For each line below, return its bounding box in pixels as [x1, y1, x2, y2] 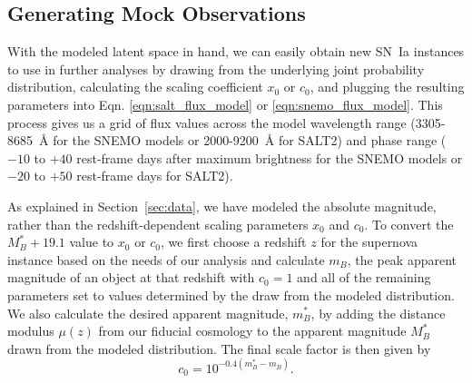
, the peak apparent [347, 250, 457, 269]
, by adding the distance [310, 303, 446, 322]
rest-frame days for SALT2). [76, 166, 233, 185]
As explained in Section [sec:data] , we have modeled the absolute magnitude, [7, 196, 437, 215]
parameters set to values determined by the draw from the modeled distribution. [7, 285, 455, 304]
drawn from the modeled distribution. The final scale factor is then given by [7, 339, 431, 358]
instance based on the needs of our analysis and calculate [7, 250, 325, 269]
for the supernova [320, 232, 418, 251]
